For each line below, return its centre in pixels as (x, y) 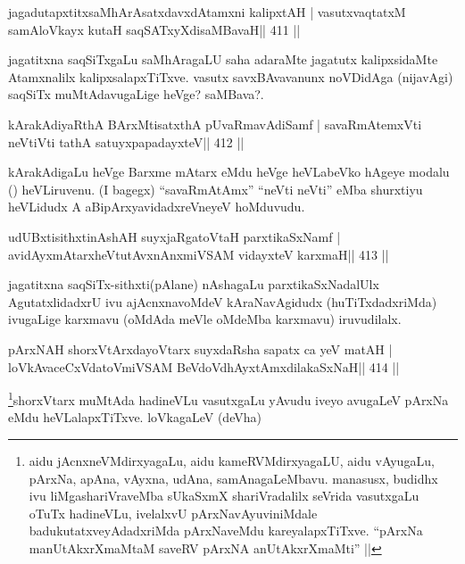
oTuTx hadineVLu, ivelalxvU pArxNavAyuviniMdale (173, 513)
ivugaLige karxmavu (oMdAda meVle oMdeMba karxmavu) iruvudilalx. (205, 319)
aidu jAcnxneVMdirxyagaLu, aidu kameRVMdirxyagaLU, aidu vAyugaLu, (232, 460)
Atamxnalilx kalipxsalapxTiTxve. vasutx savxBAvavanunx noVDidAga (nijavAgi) (231, 76)
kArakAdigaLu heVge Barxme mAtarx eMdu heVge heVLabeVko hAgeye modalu (229, 172)
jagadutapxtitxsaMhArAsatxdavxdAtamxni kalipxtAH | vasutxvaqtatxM (207, 12)
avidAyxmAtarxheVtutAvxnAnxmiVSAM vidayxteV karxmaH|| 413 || (199, 254)
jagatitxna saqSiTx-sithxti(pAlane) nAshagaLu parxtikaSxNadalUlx (194, 284)
